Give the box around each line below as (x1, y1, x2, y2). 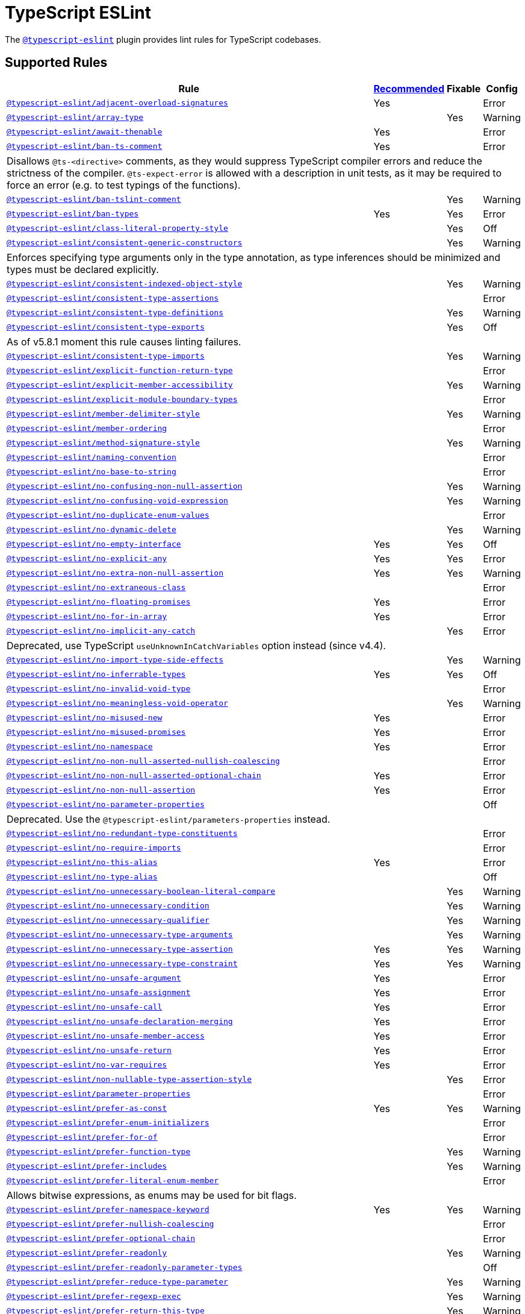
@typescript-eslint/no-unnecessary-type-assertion (7, 945, 233, 954)
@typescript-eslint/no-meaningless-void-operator (7, 699, 228, 708)
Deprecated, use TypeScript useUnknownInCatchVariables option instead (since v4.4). (7, 639, 386, 652)
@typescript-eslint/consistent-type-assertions (7, 294, 219, 303)
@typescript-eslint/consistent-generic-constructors (7, 238, 243, 248)
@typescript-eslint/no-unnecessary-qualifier (7, 916, 210, 925)
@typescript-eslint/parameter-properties (7, 1089, 191, 1099)
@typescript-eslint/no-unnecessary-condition (7, 901, 210, 911)
